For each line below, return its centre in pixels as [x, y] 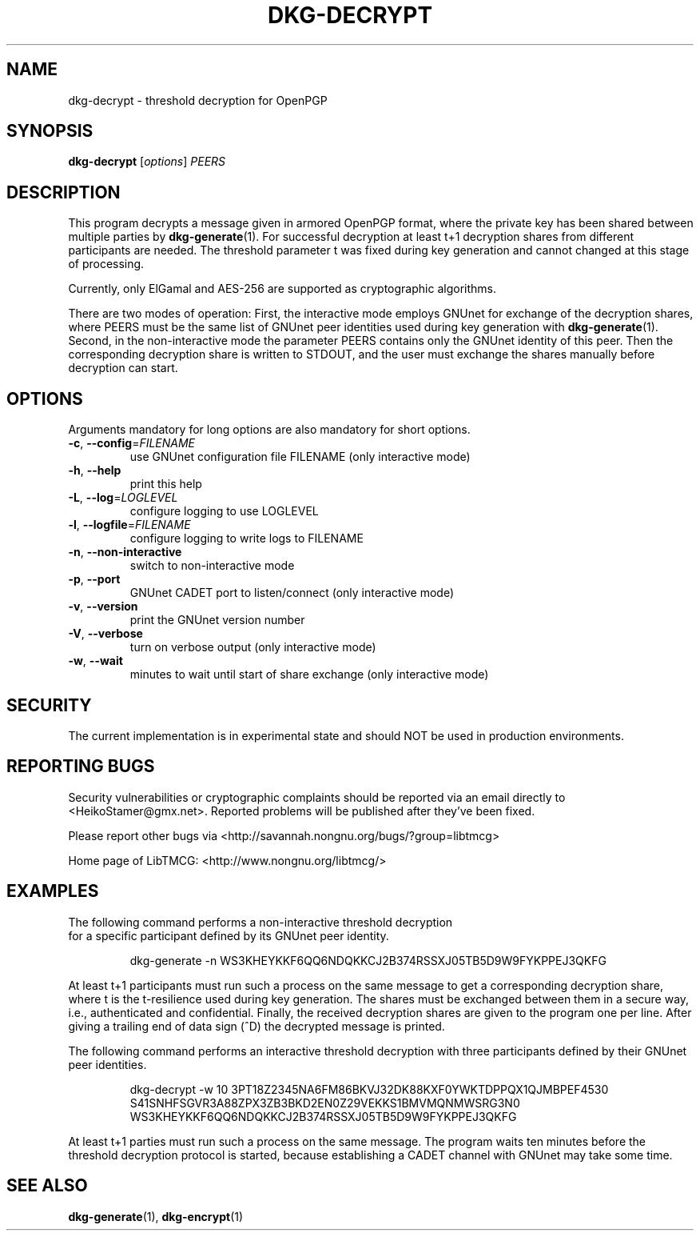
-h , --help [95, 470]
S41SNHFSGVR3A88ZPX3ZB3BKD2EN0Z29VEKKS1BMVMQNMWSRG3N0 [325, 1103]
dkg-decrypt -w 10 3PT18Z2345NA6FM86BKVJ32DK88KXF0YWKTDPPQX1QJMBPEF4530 [369, 1089]
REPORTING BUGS [81, 767]
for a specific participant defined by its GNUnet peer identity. [229, 935]
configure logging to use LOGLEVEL [224, 511]
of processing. [106, 264]
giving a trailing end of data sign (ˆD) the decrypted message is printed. [257, 1026]
